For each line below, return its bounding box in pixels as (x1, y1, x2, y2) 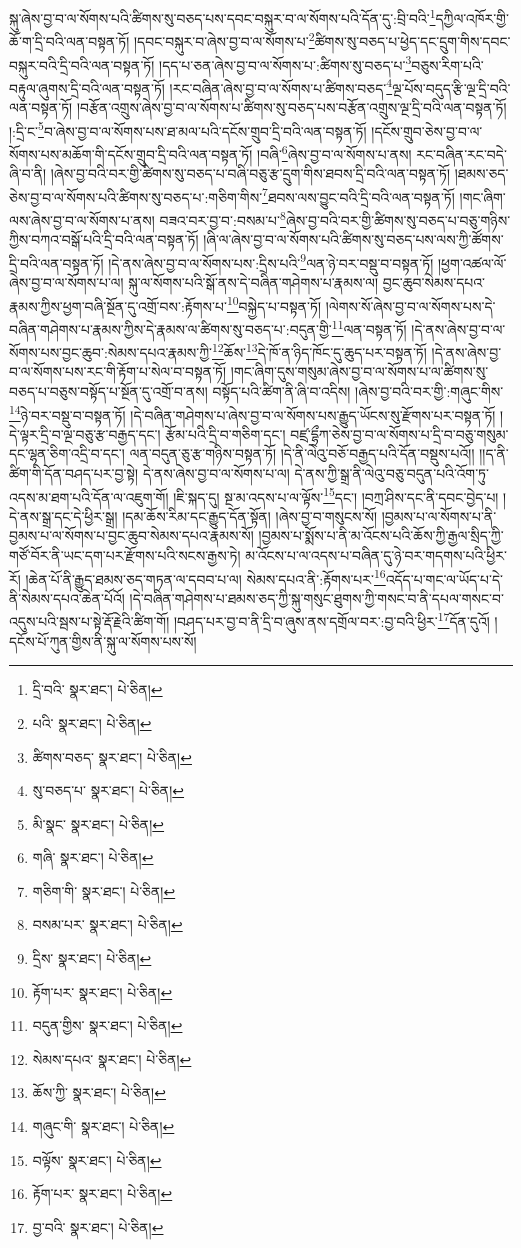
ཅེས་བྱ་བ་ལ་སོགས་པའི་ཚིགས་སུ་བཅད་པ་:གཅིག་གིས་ (9, 186, 263, 207)
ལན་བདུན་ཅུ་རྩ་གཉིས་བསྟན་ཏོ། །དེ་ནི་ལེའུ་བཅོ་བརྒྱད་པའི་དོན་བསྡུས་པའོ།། (129, 443, 475, 464)
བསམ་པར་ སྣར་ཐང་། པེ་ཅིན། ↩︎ (32, 914, 183, 935)
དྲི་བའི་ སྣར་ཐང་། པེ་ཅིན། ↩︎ (32, 679, 163, 700)
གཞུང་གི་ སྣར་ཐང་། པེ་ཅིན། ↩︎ (32, 1116, 175, 1137)
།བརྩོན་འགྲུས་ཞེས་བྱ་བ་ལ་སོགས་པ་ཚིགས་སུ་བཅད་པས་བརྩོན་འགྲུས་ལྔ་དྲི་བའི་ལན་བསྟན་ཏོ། (76, 97, 507, 117)
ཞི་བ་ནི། (9, 163, 47, 184)
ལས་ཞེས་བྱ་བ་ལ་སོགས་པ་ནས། (9, 209, 155, 230)
